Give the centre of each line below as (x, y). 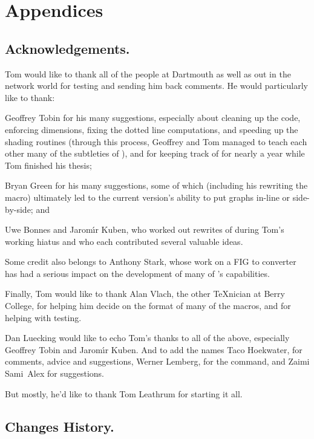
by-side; (19, 209)
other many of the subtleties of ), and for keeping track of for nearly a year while (155, 153)
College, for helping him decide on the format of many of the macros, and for (148, 306)
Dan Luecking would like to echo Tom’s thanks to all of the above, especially (147, 338)
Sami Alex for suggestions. (54, 373)
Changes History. (60, 426)
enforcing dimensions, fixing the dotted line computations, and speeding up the (152, 129)
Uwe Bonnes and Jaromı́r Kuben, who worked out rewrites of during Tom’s (145, 229)
